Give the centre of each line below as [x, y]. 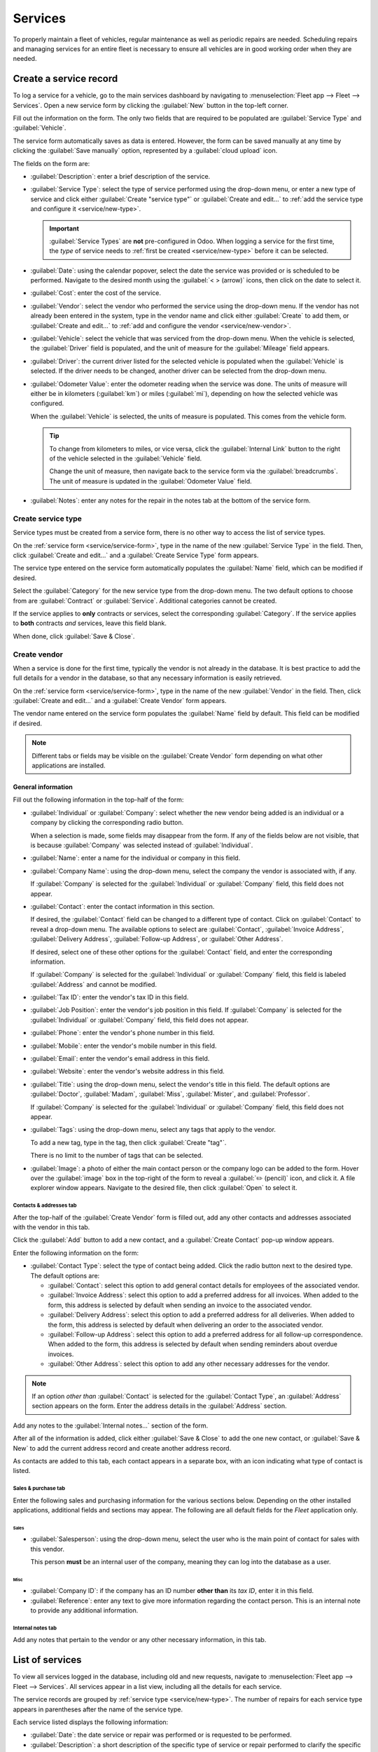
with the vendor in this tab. [51, 1227]
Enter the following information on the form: [76, 1253]
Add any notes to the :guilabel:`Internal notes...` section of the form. [111, 1425]
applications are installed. [69, 766]
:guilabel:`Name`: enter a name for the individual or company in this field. [135, 858]
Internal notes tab [35, 1628]
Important [64, 228]
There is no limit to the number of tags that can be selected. [117, 1156]
